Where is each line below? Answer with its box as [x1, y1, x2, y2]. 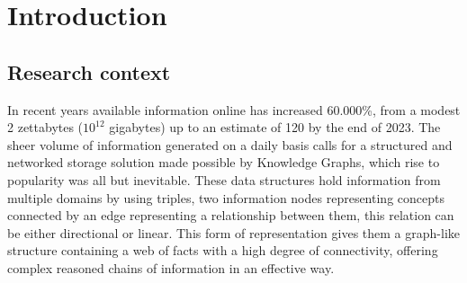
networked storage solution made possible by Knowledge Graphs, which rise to [7, 153, 440, 172]
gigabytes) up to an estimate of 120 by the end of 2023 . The [109, 118, 441, 137]
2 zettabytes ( [7, 118, 84, 137]
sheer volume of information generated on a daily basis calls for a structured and [7, 135, 453, 154]
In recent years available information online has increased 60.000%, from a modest [7, 100, 461, 119]
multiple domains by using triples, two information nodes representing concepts [7, 188, 445, 207]
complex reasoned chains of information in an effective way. [7, 258, 335, 277]
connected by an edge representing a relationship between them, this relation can [7, 206, 454, 225]
